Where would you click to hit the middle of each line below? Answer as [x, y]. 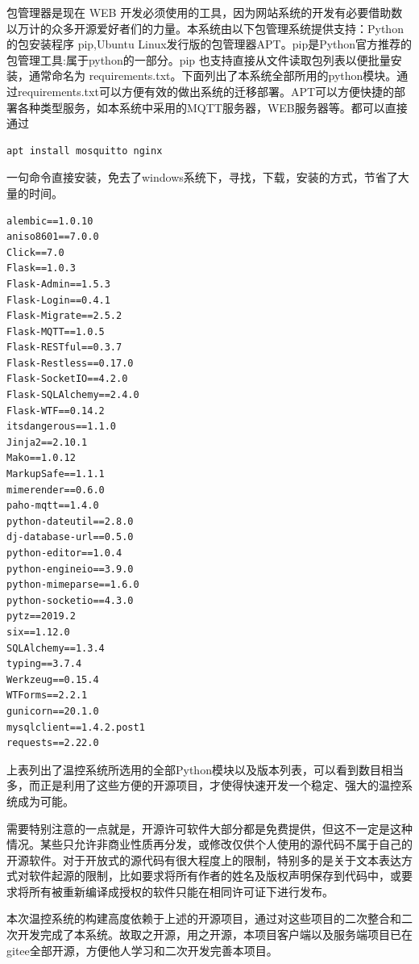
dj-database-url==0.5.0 [70, 537]
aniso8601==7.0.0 [53, 237]
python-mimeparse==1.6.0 [73, 585]
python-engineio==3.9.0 [70, 569]
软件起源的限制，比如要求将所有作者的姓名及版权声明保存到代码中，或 [215, 876]
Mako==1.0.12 [41, 458]
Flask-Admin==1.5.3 [58, 284]
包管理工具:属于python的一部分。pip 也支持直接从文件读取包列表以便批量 [199, 59]
